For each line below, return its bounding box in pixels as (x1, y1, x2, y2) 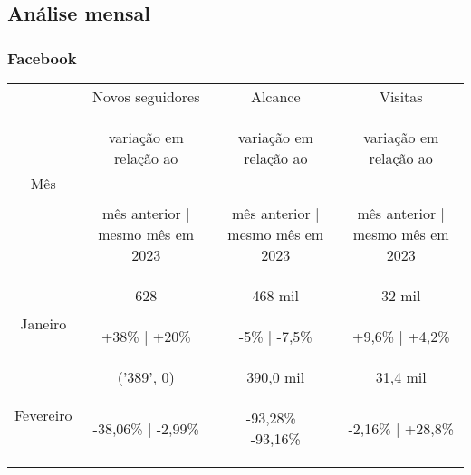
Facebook (7, 46, 77, 69)
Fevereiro (14, 404, 72, 425)
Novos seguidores (91, 86, 200, 107)
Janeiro (20, 312, 67, 334)
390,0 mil (246, 366, 305, 387)
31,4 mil (375, 366, 427, 387)
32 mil (380, 285, 421, 306)
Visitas (379, 86, 423, 107)
